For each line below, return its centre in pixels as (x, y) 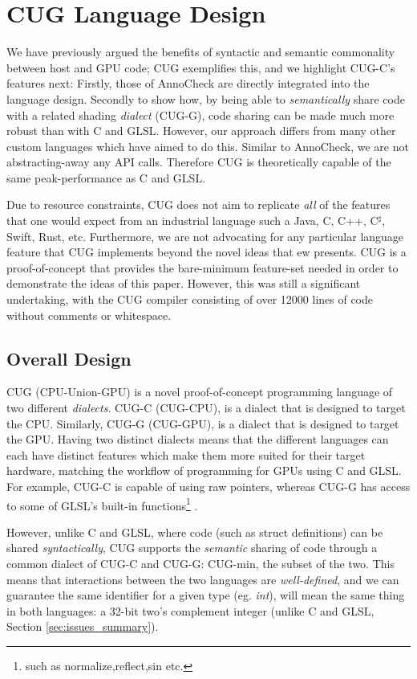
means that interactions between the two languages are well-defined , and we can (203, 579)
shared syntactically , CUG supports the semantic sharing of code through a (192, 548)
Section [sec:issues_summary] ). (83, 626)
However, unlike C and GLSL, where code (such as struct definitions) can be (195, 532)
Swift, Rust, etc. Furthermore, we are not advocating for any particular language (205, 236)
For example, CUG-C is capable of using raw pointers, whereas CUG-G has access (208, 486)
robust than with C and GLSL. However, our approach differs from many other (201, 131)
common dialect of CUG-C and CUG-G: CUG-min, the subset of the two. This (200, 564)
